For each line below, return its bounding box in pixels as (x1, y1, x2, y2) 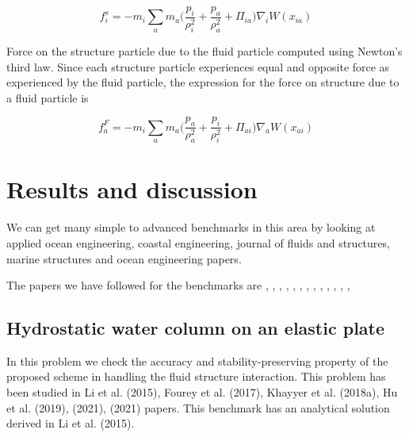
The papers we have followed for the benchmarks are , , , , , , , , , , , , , (6, 277, 350, 293)
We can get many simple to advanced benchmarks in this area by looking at (6, 219, 376, 236)
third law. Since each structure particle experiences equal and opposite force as (6, 58, 390, 75)
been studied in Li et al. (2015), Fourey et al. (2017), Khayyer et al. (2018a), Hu (6, 384, 398, 401)
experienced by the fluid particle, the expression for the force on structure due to (6, 74, 399, 90)
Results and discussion (6, 173, 258, 205)
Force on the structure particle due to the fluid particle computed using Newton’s (6, 42, 403, 59)
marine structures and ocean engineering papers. (6, 250, 242, 266)
